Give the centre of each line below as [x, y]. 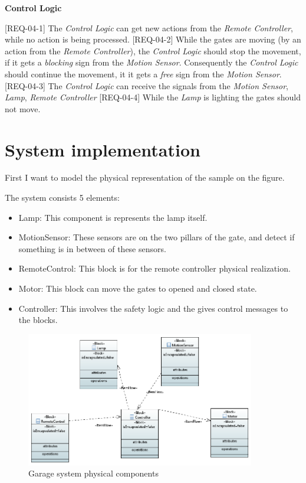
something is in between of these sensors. [92, 248]
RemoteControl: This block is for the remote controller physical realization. [154, 268]
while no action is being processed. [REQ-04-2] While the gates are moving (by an [153, 39]
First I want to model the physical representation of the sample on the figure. [145, 177]
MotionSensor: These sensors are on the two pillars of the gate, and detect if [157, 237]
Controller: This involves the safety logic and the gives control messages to [153, 308]
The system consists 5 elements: [62, 198]
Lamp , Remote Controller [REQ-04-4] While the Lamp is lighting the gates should [153, 97]
